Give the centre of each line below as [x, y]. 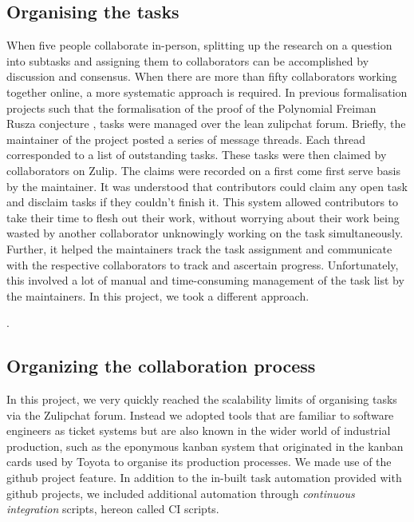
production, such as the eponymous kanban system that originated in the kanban [205, 446]
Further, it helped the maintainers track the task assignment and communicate [199, 248]
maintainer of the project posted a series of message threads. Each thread [186, 139]
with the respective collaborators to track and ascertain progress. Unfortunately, [203, 264]
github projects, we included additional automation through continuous [181, 493]
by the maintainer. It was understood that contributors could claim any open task [207, 186]
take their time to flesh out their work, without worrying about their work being [203, 217]
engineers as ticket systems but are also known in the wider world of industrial [199, 430]
